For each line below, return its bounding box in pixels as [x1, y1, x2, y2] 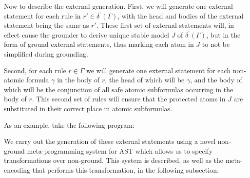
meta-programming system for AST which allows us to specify [27, 145, 213, 156]
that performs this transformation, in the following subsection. [32, 164, 219, 175]
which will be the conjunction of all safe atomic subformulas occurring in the [4, 84, 233, 94]
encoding [4, 164, 31, 175]
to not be [202, 39, 230, 49]
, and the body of [190, 75, 242, 85]
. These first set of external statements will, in [96, 20, 234, 30]
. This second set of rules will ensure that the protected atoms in [32, 94, 226, 104]
